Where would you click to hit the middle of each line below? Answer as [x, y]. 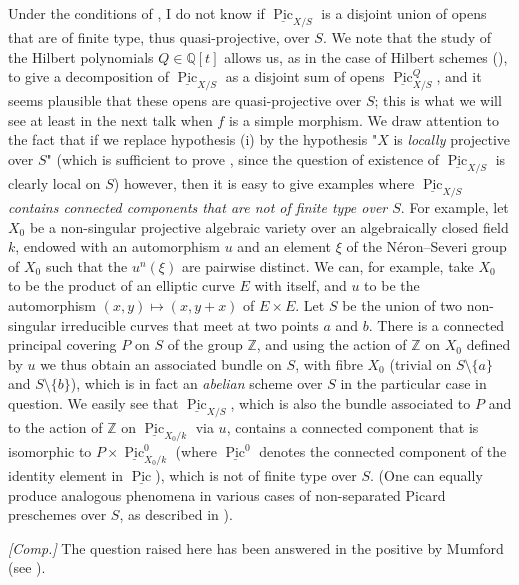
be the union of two [402, 305]
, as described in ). [176, 514]
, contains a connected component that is [352, 426]
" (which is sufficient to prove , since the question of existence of [243, 159]
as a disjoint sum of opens [305, 76]
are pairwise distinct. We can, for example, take [327, 265]
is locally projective [452, 139]
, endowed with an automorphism [117, 246]
